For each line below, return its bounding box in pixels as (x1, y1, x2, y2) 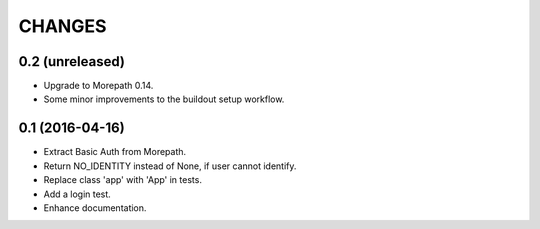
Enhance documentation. (43, 201, 147, 214)
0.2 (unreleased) (18, 53, 125, 70)
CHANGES (18, 15, 107, 37)
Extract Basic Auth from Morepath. (43, 146, 187, 158)
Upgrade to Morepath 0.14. (43, 80, 154, 92)
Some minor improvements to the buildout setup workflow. (43, 93, 285, 105)
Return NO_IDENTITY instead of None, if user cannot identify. (43, 160, 297, 172)
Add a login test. (43, 188, 112, 200)
